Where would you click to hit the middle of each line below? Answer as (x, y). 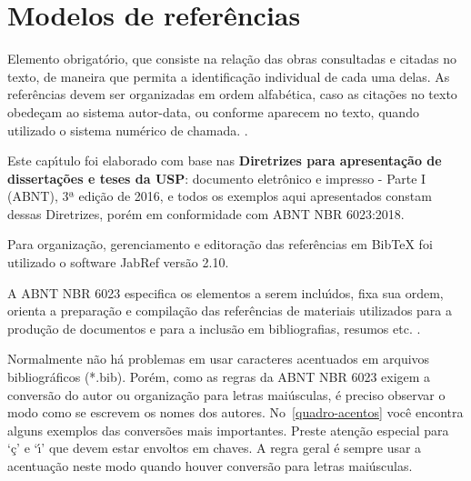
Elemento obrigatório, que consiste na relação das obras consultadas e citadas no (232, 59)
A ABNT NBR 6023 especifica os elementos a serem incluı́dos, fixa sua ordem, (225, 292)
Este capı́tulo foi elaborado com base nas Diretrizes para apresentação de (225, 160)
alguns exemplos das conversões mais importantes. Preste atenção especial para (228, 430)
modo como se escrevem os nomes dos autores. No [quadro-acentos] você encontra (235, 412)
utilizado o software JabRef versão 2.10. (118, 262)
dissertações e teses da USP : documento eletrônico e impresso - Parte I (217, 178)
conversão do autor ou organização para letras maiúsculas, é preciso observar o (226, 394)
